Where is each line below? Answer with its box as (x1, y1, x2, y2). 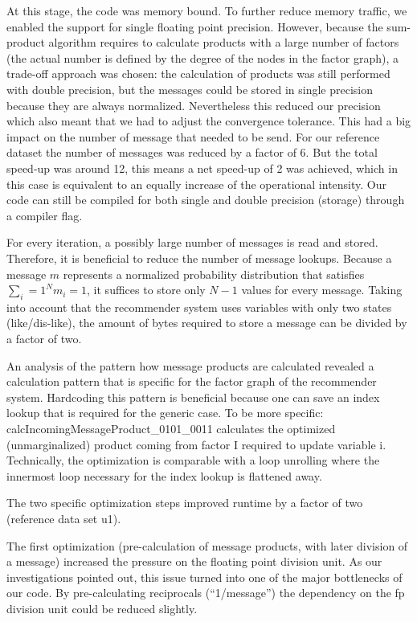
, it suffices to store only (87, 281, 206, 298)
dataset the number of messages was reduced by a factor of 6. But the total (6, 144, 378, 161)
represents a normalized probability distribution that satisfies (63, 265, 365, 282)
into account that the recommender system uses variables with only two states (6, 298, 392, 315)
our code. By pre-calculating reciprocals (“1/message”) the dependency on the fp (6, 584, 405, 601)
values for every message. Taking (241, 281, 403, 298)
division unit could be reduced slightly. (6, 599, 198, 616)
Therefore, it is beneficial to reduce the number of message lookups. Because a (6, 249, 392, 266)
